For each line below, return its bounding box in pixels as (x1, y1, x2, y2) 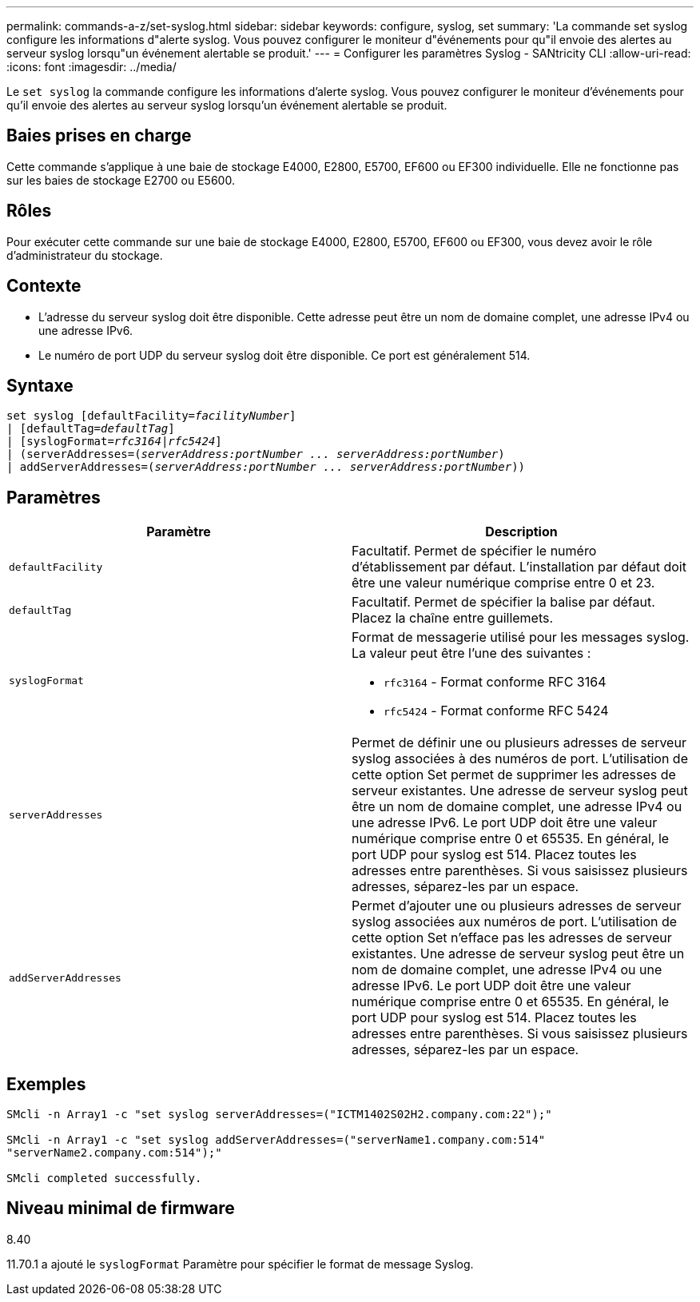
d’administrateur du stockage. (6, 248, 163, 262)
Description (485, 524, 558, 540)
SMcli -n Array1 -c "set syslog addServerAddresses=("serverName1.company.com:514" (6, 1133, 546, 1147)
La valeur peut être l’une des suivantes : (352, 645, 591, 662)
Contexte (6, 276, 82, 297)
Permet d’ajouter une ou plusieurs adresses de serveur (352, 898, 682, 914)
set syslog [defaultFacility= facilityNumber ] (6, 409, 296, 423)
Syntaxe (6, 375, 74, 396)
